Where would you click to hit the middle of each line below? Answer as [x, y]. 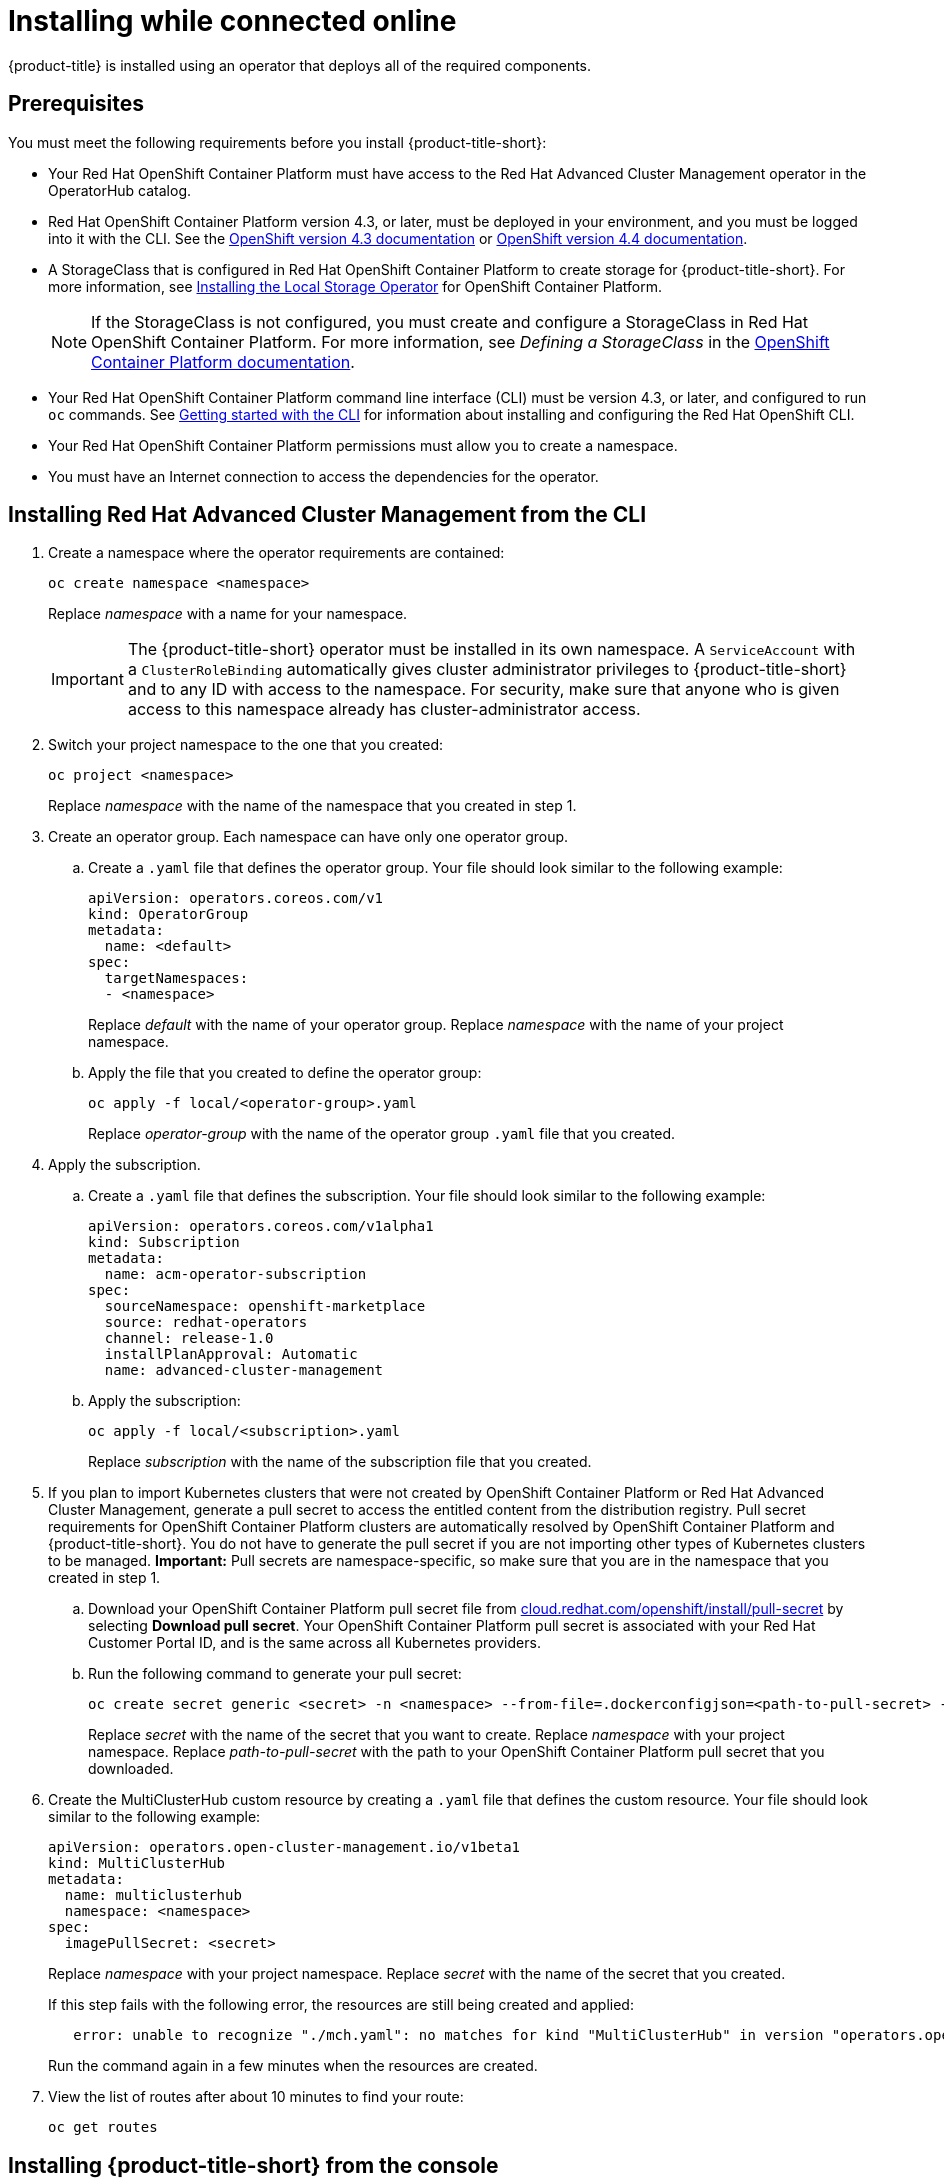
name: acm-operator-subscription [235, 1274]
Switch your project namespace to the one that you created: [246, 745]
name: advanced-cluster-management [244, 1370]
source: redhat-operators [206, 1322]
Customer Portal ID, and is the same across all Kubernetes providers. [314, 1643]
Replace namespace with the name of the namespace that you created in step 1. [312, 806]
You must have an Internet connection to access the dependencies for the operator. [323, 476]
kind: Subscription [164, 1242]
